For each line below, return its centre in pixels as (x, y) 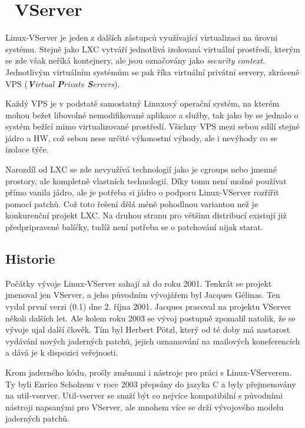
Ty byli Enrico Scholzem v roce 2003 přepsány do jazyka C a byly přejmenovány (151, 384)
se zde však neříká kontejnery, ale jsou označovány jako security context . (135, 60)
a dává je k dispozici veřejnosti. (62, 352)
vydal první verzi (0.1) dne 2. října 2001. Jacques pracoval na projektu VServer (148, 306)
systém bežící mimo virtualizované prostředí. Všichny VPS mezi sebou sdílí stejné (152, 126)
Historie (30, 259)
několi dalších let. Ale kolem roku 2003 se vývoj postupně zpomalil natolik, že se (150, 318)
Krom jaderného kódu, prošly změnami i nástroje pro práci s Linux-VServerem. (149, 372)
